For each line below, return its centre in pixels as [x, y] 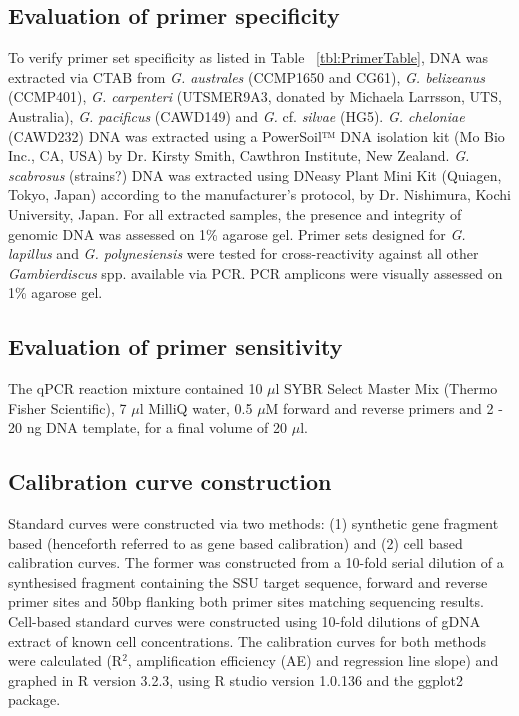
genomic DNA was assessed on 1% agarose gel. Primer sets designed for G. [237, 233]
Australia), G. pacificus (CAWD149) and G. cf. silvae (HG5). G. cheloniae [236, 115]
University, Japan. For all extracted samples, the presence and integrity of [235, 213]
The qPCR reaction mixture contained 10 [135, 388]
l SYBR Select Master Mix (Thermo [386, 388]
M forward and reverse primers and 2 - [384, 407]
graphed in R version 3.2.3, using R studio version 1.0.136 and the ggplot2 [236, 679]
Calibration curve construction [170, 481]
